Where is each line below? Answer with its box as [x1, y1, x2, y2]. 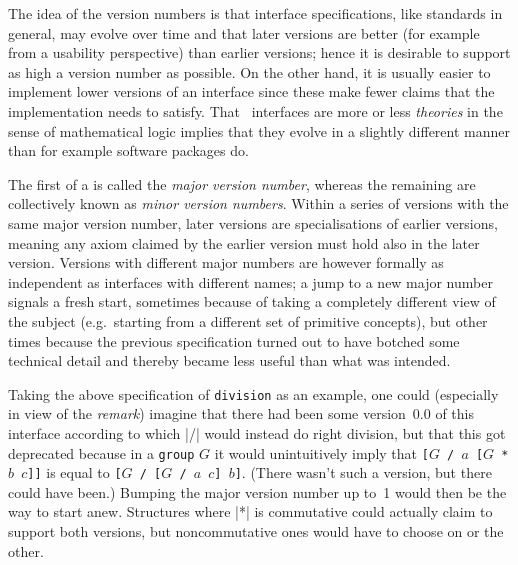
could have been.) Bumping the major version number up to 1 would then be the [8, 481, 507, 502]
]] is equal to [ [27, 462, 122, 483]
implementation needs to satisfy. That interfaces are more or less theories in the [8, 100, 503, 121]
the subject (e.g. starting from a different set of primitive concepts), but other [8, 310, 488, 331]
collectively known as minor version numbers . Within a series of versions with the [8, 193, 509, 214]
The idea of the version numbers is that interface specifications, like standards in [8, 3, 503, 23]
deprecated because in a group [8, 442, 195, 463]
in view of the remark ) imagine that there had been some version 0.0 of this [8, 403, 475, 424]
